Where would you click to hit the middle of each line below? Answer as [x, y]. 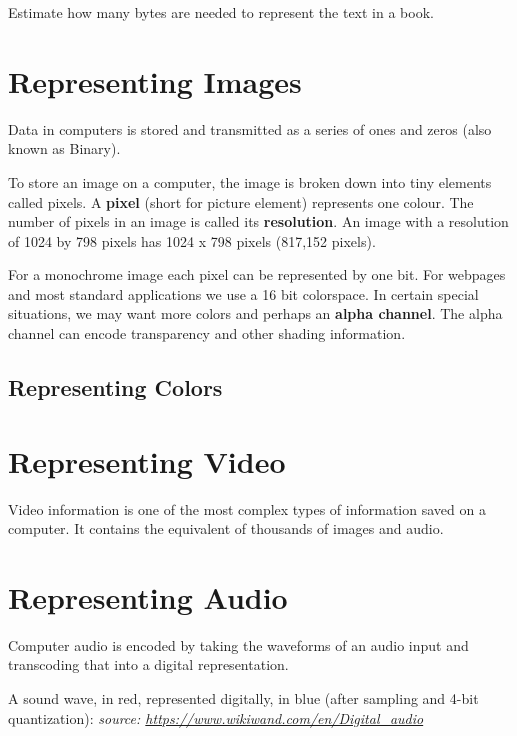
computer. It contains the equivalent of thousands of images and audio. [226, 528]
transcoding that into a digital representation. [148, 664]
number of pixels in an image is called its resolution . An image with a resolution [258, 221]
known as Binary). [64, 148]
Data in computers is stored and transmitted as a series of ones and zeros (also [250, 128]
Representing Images [155, 80]
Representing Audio [148, 596]
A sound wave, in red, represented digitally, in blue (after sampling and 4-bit [243, 698]
